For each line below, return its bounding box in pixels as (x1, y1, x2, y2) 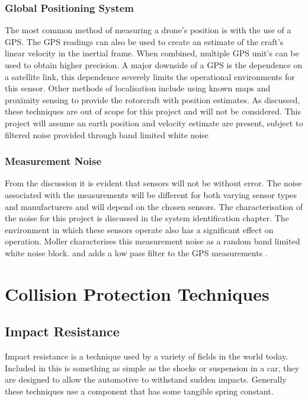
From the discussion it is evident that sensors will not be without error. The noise (5, 177, 302, 189)
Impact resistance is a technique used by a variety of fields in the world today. (5, 350, 288, 362)
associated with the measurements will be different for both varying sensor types (5, 188, 297, 200)
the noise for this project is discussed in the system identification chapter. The (5, 212, 289, 224)
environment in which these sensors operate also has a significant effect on (5, 223, 274, 235)
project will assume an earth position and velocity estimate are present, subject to (5, 116, 303, 129)
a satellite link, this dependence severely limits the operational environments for (5, 70, 295, 82)
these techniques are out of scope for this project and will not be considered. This (5, 105, 301, 117)
